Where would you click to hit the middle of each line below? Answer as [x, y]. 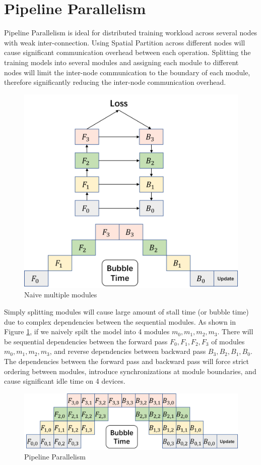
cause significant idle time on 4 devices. [65, 381]
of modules [228, 341]
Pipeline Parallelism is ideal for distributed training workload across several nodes [131, 33]
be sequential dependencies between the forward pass [86, 341]
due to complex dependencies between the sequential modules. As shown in [120, 321]
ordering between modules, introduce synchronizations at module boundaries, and [130, 371]
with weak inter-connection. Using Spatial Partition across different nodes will [125, 42]
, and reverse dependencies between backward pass [128, 351]
